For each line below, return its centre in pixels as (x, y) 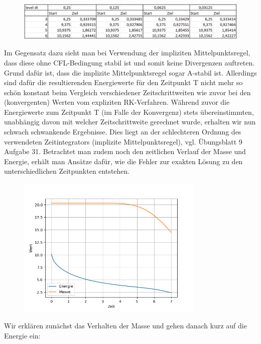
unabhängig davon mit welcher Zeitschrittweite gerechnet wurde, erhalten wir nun (130, 122)
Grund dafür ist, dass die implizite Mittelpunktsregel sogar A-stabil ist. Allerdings (130, 72)
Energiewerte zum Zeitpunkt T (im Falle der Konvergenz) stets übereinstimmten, (129, 112)
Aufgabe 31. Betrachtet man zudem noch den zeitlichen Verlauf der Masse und (125, 151)
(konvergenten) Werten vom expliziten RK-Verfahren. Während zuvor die (117, 102)
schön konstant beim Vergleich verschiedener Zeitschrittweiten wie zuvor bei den (127, 92)
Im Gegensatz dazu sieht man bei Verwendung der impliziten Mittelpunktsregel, (127, 53)
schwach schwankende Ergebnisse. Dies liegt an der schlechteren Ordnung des (123, 132)
